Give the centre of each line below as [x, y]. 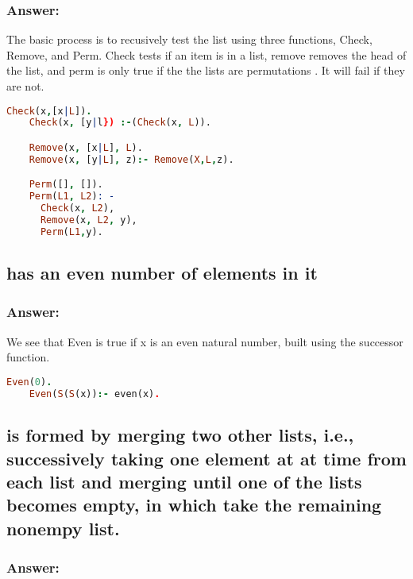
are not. [25, 86]
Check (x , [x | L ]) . [49, 111]
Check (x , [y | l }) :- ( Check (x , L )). [120, 123]
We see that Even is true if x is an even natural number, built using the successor [205, 341]
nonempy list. [63, 528]
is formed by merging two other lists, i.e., [180, 435]
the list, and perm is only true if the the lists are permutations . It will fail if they [206, 70]
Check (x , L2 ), [77, 208]
